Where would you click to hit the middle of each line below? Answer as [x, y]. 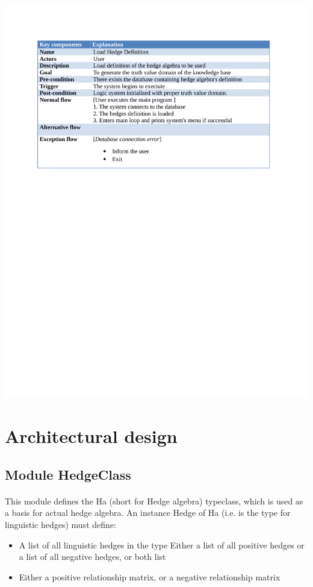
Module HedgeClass [68, 474]
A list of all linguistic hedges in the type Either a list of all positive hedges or [162, 545]
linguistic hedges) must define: [60, 524]
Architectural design [91, 436]
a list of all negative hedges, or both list [92, 557]
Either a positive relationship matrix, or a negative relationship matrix [150, 576]
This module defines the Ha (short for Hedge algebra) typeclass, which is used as [154, 501]
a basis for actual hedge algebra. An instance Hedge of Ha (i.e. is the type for [148, 513]
